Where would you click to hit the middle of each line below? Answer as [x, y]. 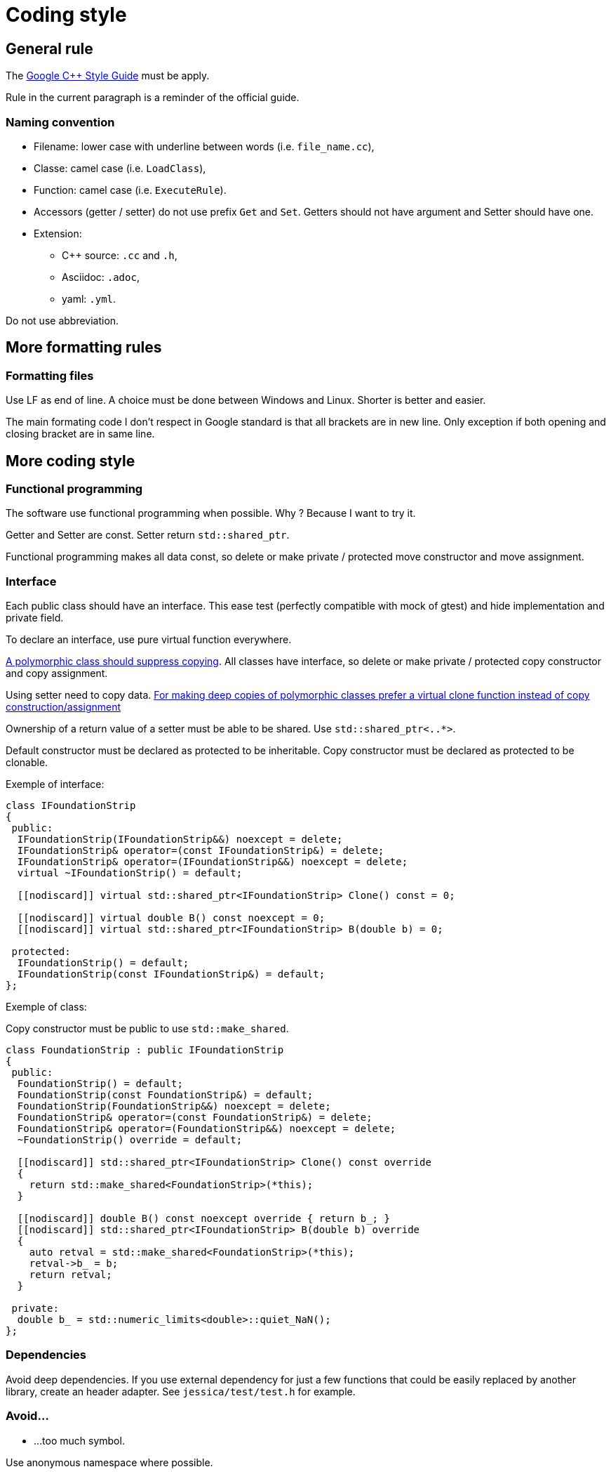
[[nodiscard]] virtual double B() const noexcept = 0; [171, 918]
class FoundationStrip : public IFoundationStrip [145, 1050]
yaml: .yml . [89, 298]
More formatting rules [84, 348]
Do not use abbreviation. [62, 320]
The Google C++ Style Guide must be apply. [108, 76]
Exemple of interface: [55, 784]
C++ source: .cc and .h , [120, 255]
